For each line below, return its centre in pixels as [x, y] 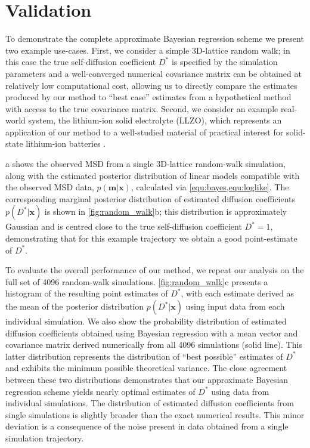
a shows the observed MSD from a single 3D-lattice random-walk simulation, [145, 164]
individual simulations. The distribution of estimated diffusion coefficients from [150, 403]
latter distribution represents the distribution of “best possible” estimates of [144, 356]
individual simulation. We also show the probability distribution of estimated [146, 321]
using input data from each [235, 306]
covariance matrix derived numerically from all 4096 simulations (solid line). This [154, 345]
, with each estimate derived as [238, 293]
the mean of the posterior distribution [75, 306]
